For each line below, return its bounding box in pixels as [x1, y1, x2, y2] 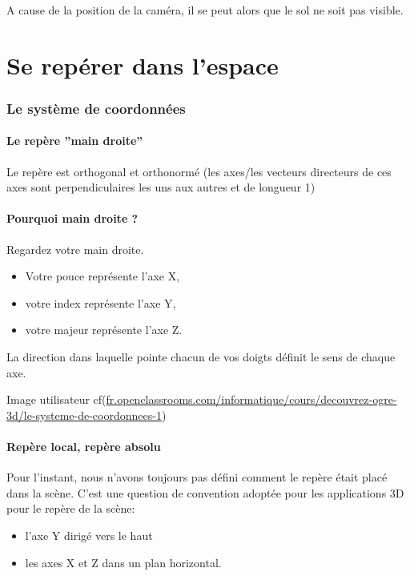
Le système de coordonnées [6, 98, 186, 118]
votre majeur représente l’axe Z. [25, 321, 183, 338]
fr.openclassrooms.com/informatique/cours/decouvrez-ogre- [106, 391, 397, 408]
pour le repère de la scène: [6, 500, 135, 517]
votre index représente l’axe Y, [25, 294, 176, 311]
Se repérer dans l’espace [6, 48, 279, 81]
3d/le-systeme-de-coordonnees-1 [6, 406, 162, 423]
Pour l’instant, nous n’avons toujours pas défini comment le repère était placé [6, 469, 388, 485]
